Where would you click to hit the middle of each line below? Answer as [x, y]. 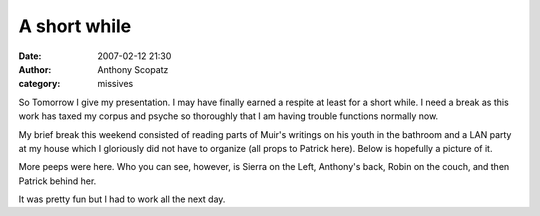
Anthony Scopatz [133, 69]
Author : [35, 69]
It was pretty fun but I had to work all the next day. [122, 199]
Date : [30, 56]
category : [39, 84]
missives [115, 84]
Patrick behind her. [57, 181]
